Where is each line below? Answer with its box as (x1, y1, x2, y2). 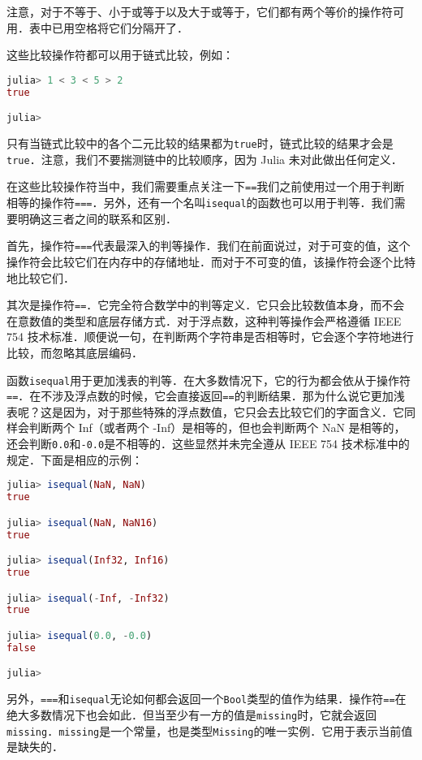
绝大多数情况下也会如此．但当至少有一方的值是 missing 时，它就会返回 (6, 706, 377, 723)
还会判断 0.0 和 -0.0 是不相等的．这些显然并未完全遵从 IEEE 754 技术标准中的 (6, 435, 410, 452)
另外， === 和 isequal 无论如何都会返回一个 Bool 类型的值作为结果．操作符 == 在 (6, 690, 407, 707)
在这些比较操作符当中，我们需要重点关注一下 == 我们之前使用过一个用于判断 (6, 178, 405, 195)
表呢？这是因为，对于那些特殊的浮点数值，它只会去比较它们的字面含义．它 (6, 403, 404, 420)
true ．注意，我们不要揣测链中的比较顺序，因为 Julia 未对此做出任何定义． (6, 150, 403, 167)
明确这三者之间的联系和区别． (17, 209, 177, 227)
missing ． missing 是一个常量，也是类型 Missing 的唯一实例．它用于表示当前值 (6, 722, 413, 739)
